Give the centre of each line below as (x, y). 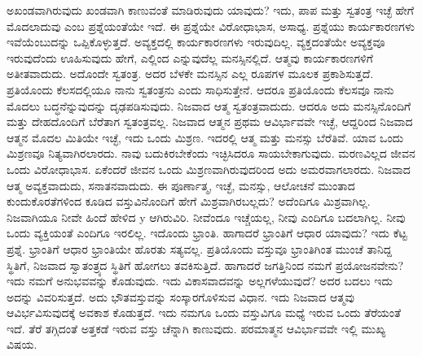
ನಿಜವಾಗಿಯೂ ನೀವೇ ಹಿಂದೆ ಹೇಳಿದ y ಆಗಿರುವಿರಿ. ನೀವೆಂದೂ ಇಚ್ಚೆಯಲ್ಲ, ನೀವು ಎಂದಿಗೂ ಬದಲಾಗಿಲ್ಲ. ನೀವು (206, 217)
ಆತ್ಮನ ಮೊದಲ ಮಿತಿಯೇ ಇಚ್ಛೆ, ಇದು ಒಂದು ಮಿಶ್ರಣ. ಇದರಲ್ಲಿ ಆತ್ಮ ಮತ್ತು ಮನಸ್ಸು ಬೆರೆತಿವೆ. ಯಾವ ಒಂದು (205, 137)
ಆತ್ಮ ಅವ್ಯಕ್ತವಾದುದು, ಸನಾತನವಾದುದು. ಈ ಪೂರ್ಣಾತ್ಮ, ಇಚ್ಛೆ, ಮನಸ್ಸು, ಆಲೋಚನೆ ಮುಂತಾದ (181, 185)
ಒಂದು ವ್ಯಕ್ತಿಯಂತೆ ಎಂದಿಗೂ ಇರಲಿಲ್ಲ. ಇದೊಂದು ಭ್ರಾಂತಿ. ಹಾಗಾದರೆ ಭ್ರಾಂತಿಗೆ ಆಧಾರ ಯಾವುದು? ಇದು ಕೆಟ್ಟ (207, 233)
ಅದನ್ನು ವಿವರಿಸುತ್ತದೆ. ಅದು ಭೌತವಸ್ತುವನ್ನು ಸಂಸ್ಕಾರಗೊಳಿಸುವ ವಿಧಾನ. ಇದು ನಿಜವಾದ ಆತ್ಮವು (180, 296)
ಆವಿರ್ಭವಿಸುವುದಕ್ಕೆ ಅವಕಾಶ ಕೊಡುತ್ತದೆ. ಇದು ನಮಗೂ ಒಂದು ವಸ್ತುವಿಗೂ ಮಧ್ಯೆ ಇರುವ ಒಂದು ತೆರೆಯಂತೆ (204, 313)
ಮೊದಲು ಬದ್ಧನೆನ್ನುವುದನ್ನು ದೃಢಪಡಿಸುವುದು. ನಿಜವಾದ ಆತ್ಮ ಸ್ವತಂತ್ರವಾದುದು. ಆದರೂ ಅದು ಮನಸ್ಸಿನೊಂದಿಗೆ (209, 105)
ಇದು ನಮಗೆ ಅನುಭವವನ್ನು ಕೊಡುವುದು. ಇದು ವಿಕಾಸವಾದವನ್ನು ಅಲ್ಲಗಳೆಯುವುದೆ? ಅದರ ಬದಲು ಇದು (200, 281)
